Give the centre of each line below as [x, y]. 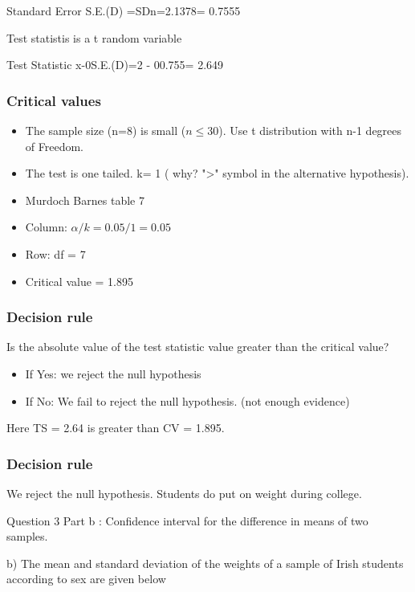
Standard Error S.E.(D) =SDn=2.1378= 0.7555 [124, 10]
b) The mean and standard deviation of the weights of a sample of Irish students [205, 563]
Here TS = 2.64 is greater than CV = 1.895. [116, 428]
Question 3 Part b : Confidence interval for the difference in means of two [187, 520]
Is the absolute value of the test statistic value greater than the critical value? [198, 347]
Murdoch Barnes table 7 [85, 200]
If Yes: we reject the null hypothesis [113, 373]
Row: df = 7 [55, 253]
